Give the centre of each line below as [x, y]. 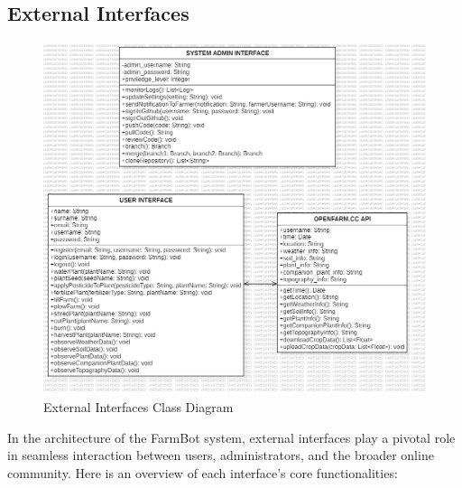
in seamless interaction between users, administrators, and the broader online [221, 455]
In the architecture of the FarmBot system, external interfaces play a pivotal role [231, 437]
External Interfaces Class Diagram [139, 407]
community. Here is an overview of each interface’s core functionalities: [203, 473]
